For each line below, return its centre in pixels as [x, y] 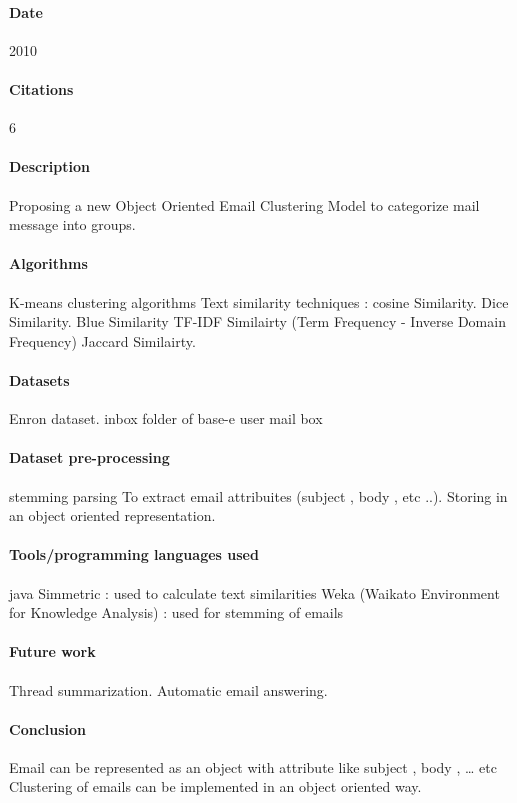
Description [50, 166]
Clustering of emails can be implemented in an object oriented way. [215, 786]
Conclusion [48, 728]
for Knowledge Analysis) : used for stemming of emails [176, 612]
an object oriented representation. [112, 515]
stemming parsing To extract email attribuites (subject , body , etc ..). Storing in [258, 495]
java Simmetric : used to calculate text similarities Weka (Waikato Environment [254, 592]
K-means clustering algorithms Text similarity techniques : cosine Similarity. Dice [259, 301]
